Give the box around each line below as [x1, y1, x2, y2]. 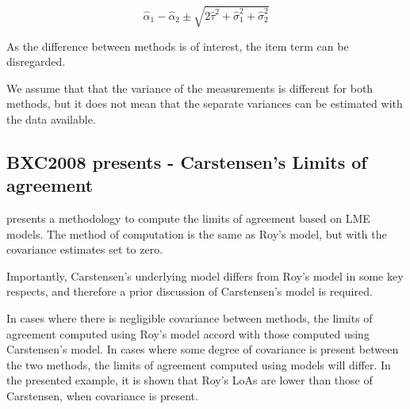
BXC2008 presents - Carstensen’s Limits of [6, 149, 367, 174]
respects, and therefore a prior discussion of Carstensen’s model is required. [6, 283, 373, 300]
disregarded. [6, 53, 66, 70]
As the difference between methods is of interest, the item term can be [6, 37, 349, 54]
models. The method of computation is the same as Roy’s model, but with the [6, 225, 387, 242]
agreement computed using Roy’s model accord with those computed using [6, 325, 370, 342]
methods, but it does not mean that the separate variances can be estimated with [6, 95, 403, 112]
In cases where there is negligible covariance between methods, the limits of [6, 310, 373, 327]
